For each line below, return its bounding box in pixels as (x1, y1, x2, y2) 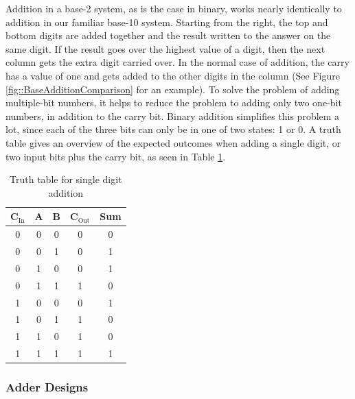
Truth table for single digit (10, 172, 122, 186)
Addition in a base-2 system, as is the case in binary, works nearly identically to (5, 1, 342, 15)
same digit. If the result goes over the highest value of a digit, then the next (5, 41, 325, 56)
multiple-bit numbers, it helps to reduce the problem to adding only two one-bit (5, 95, 342, 110)
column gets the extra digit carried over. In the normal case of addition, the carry (5, 55, 350, 69)
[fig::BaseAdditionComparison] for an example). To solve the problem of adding (5, 82, 340, 96)
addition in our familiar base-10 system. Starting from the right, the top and (5, 14, 328, 29)
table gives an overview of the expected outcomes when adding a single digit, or (5, 135, 341, 149)
